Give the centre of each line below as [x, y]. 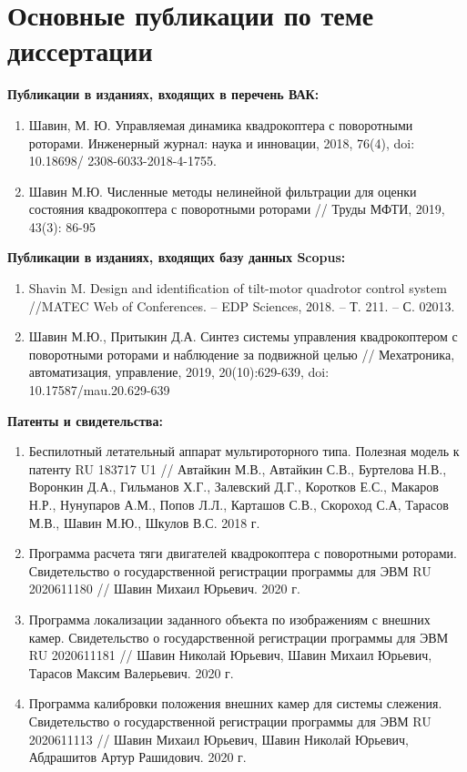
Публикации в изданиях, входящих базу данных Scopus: [177, 257]
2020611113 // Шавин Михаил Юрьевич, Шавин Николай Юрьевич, [218, 739]
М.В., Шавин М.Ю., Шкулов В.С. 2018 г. [144, 522]
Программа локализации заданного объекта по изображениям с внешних [229, 619]
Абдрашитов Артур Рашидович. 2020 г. [137, 757]
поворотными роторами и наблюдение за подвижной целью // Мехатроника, [242, 354]
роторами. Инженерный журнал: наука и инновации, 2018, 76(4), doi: [222, 142]
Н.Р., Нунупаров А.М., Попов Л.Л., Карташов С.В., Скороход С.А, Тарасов [239, 504]
